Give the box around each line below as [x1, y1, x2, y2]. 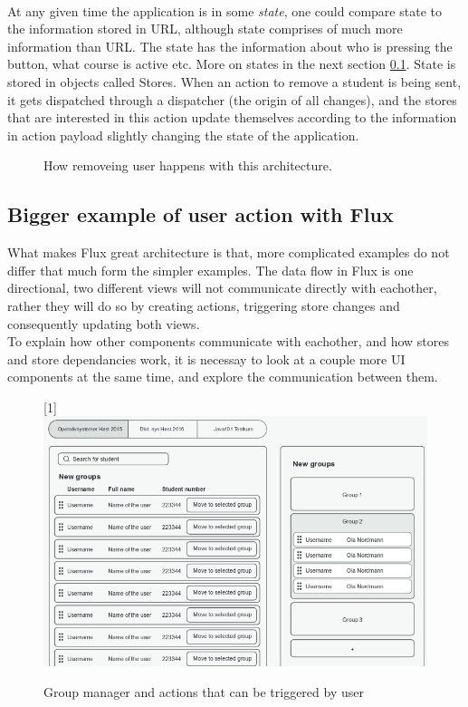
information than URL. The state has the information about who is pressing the [7, 36, 453, 55]
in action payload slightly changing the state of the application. [7, 125, 359, 144]
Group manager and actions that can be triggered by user [43, 682, 364, 701]
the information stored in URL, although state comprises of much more [7, 19, 403, 38]
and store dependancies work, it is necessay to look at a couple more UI [7, 349, 406, 368]
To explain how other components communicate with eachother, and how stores [7, 332, 449, 351]
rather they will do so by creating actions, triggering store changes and [7, 295, 400, 315]
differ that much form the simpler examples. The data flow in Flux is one [7, 260, 414, 279]
